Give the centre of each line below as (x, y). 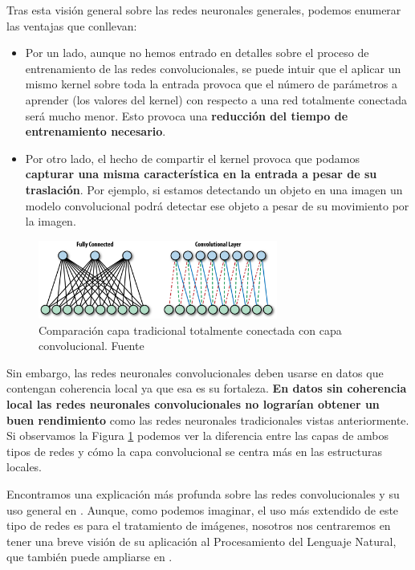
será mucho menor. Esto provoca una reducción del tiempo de (187, 115)
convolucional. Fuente (92, 346)
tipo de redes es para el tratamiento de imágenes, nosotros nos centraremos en (199, 525)
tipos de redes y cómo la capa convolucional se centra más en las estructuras (195, 451)
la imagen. (51, 221)
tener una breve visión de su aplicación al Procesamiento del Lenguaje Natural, (201, 541)
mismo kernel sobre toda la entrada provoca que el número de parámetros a (212, 84)
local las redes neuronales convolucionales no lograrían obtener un (193, 404)
